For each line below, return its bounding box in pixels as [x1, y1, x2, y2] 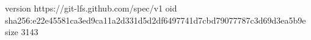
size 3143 [5, 25, 38, 38]
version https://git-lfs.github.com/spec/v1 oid [5, 2, 177, 14]
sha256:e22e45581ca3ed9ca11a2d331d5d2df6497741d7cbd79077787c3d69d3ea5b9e [5, 13, 306, 26]
